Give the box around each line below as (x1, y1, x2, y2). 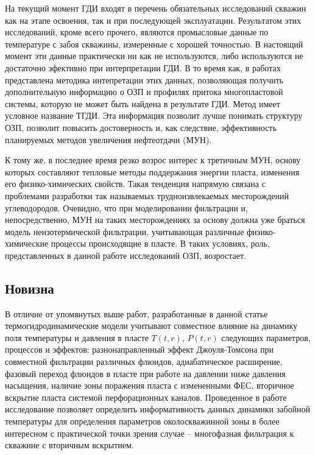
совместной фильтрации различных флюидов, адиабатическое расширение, (5, 355, 283, 368)
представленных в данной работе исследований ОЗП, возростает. (5, 249, 246, 261)
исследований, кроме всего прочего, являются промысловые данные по (5, 26, 269, 38)
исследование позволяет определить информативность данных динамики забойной (5, 403, 311, 415)
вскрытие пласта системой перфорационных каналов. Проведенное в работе (5, 390, 287, 403)
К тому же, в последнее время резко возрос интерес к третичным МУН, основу (5, 153, 301, 166)
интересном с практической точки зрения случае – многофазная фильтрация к (5, 426, 294, 439)
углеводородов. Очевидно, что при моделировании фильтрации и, (5, 201, 248, 214)
